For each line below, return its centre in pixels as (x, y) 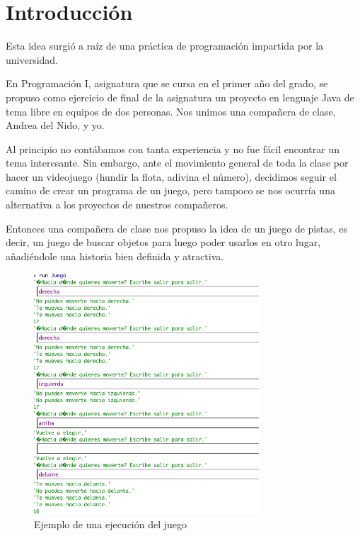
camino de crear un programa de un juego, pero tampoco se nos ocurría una (170, 190)
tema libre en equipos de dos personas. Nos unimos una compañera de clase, (171, 111)
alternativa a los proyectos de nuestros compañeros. (117, 205)
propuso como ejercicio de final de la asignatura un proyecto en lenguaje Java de (180, 97)
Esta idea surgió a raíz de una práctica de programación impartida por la (165, 46)
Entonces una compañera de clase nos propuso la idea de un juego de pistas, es (176, 228)
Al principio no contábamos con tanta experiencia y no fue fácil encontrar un (173, 149)
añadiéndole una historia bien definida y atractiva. (115, 256)
